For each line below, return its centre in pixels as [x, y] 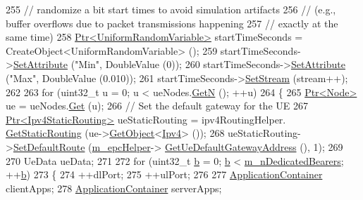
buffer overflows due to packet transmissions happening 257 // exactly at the [172, 23]
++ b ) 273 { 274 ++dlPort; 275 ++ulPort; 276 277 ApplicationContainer [164, 174]
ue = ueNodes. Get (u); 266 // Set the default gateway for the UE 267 [157, 106]
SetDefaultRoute [49, 146]
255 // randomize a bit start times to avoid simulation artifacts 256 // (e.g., [171, 9]
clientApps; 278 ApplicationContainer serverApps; [114, 188]
